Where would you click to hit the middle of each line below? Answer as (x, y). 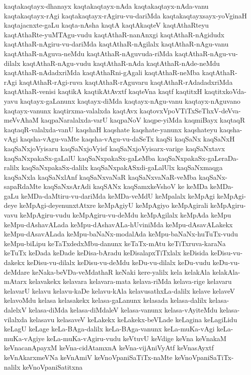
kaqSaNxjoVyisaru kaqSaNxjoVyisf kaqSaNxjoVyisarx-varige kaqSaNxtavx (115, 148)
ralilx (12, 167)
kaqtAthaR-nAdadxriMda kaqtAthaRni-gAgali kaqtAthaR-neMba (102, 72)
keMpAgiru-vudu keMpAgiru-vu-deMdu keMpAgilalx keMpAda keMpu (125, 215)
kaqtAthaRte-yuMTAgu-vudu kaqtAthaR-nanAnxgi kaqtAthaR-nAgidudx (114, 34)
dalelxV (15, 310)
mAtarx (16, 281)
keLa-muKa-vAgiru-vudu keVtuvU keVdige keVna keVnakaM (137, 338)
